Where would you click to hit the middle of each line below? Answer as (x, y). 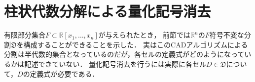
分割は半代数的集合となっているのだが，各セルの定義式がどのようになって (124, 54)
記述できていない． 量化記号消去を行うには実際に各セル (115, 63)
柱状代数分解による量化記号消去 (108, 11)
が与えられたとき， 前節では (145, 35)
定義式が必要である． (64, 73)
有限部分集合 (25, 35)
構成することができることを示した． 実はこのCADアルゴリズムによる (136, 44)
